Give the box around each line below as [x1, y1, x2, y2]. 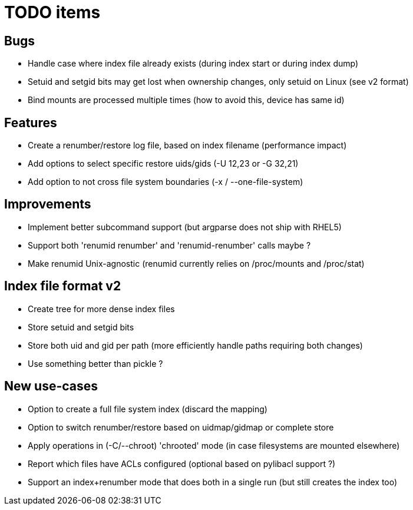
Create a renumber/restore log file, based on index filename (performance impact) [28, 140, 347, 151]
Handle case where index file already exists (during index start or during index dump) [28, 58, 359, 69]
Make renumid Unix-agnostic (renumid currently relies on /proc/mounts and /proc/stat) [28, 258, 365, 269]
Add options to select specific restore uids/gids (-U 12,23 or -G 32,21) [28, 158, 299, 169]
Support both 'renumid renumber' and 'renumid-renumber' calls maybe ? [28, 240, 311, 250]
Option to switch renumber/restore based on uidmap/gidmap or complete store [28, 422, 334, 432]
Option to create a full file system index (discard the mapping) [28, 403, 267, 414]
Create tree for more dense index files [28, 303, 175, 314]
